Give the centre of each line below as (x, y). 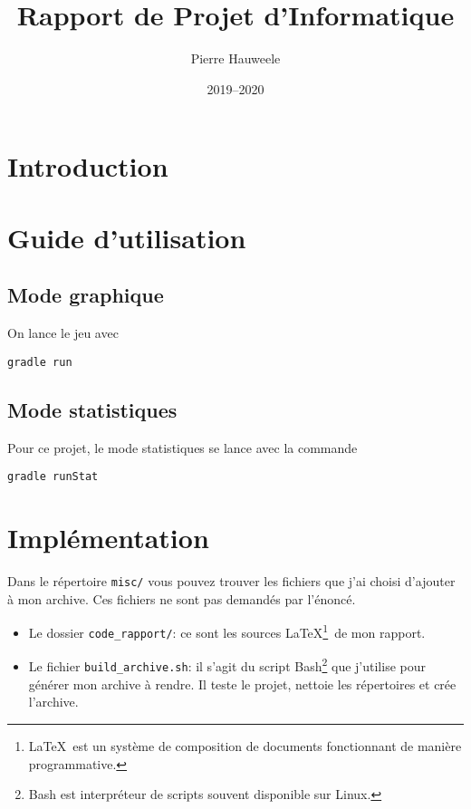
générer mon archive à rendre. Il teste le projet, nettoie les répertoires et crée (242, 684)
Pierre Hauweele (235, 58)
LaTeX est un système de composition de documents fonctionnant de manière (245, 745)
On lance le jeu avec (63, 333)
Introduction (88, 166)
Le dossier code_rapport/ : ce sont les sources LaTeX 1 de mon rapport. (227, 631)
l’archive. (53, 702)
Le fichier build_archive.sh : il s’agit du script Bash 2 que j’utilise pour (227, 665)
